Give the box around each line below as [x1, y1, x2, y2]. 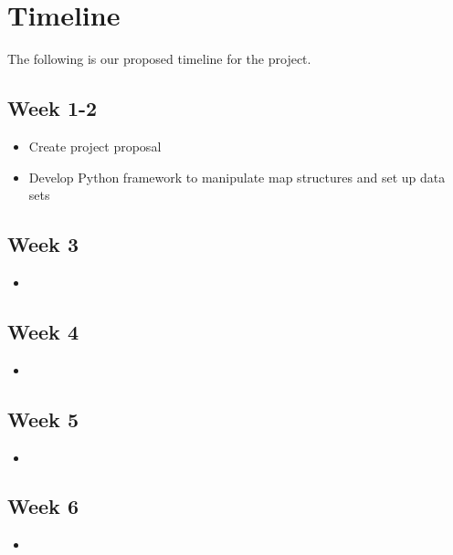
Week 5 [7, 404, 79, 433]
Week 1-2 [7, 94, 98, 122]
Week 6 [7, 492, 79, 520]
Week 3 [7, 230, 79, 258]
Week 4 [7, 317, 79, 345]
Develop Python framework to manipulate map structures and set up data [28, 167, 446, 186]
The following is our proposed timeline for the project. [7, 49, 311, 68]
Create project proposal [28, 136, 162, 155]
